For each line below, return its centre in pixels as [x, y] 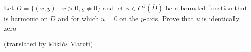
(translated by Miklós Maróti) [49, 44]
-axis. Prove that [169, 18]
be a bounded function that [206, 8]
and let [113, 8]
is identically [221, 18]
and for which [78, 18]
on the [129, 18]
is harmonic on [26, 18]
